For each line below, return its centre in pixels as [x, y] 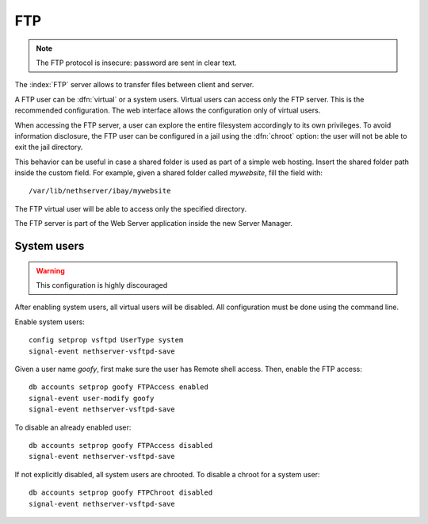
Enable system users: [50, 322]
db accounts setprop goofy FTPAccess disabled [121, 445]
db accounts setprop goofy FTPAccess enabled [119, 387]
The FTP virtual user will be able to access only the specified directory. [131, 208]
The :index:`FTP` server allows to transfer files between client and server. [134, 85]
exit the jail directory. [49, 147]
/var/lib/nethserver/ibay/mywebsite [100, 191]
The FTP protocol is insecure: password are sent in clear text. [136, 63]
